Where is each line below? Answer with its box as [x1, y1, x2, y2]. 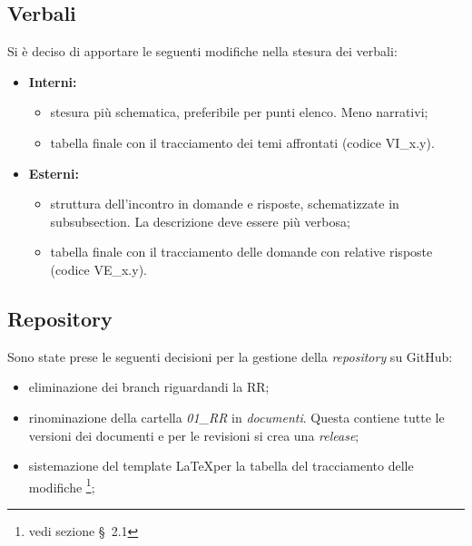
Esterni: [28, 163, 79, 182]
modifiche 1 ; [28, 474, 95, 496]
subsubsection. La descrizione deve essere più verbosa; [50, 211, 350, 230]
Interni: [28, 72, 77, 91]
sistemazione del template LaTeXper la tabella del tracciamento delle [28, 456, 414, 475]
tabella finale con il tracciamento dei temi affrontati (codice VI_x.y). [50, 132, 435, 151]
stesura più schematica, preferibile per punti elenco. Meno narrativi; [50, 102, 428, 122]
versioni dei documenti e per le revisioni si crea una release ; [28, 425, 359, 444]
